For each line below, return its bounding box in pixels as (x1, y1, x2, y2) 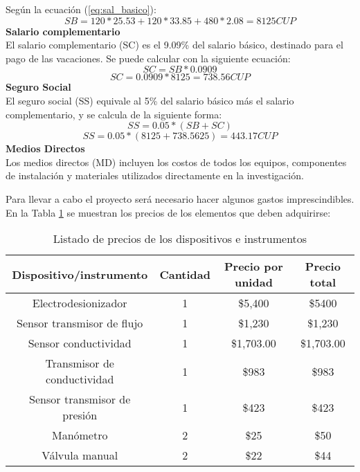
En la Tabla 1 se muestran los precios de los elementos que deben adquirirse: (6, 205, 331, 219)
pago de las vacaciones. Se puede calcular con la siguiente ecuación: (6, 51, 291, 65)
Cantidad (159, 266, 211, 282)
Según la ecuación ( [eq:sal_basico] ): (6, 2, 156, 16)
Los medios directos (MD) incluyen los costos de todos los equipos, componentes (6, 154, 347, 169)
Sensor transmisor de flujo (17, 315, 143, 332)
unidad (234, 274, 273, 291)
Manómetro (51, 427, 108, 444)
